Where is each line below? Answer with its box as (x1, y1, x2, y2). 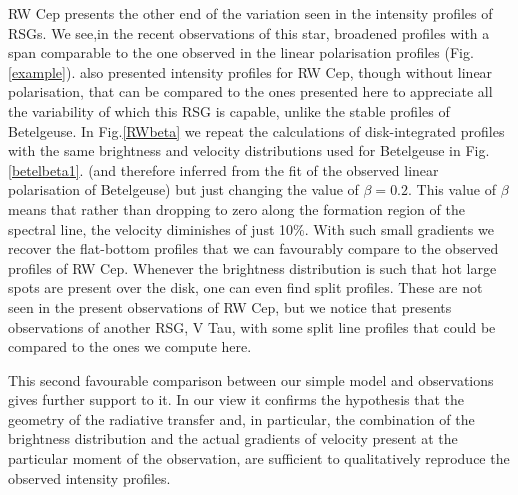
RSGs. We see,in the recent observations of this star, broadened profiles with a (8, 22, 490, 43)
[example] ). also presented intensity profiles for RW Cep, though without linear (8, 61, 493, 82)
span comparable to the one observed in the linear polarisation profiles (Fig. (8, 42, 474, 63)
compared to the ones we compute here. (8, 336, 252, 357)
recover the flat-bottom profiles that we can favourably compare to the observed (8, 238, 499, 259)
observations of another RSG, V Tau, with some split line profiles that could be (8, 316, 496, 337)
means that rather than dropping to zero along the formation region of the (8, 198, 465, 219)
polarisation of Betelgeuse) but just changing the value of (8, 179, 359, 200)
